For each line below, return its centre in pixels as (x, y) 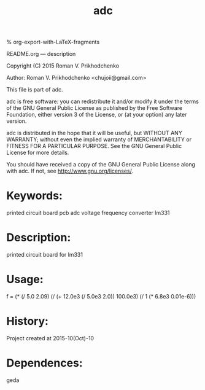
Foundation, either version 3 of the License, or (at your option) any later (97, 115)
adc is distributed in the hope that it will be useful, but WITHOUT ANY (94, 133)
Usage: (25, 279)
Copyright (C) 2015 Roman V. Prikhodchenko (63, 66)
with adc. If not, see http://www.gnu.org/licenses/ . (70, 171)
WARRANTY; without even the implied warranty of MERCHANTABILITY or (99, 139)
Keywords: (35, 196)
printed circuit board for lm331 (44, 255)
